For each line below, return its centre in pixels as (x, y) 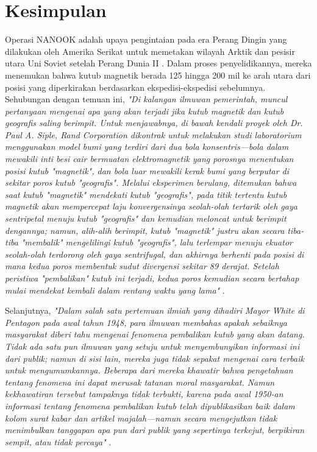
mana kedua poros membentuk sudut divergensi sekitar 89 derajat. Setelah (142, 266)
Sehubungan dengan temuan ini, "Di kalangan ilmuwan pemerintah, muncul (146, 99)
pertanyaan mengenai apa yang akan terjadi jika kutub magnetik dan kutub (144, 111)
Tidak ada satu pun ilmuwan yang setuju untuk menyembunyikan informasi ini (152, 346)
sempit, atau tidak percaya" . (58, 441)
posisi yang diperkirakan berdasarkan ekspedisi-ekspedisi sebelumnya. (135, 87)
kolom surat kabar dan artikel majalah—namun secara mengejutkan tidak (141, 418)
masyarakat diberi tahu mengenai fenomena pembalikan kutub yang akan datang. (155, 334)
